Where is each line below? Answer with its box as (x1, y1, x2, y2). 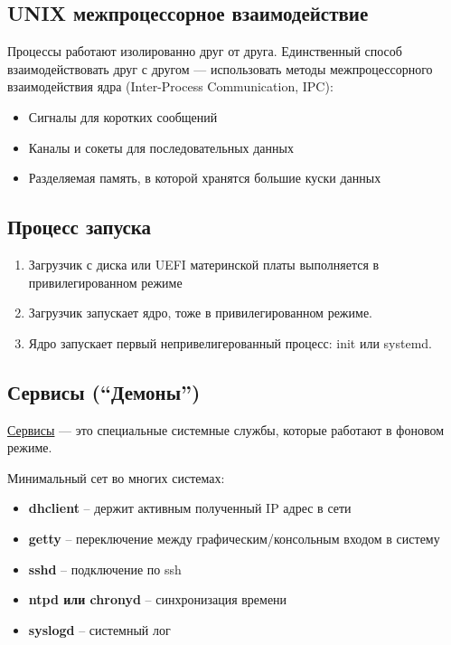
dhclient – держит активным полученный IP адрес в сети (28, 498, 352, 517)
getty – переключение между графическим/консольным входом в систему (28, 528, 440, 547)
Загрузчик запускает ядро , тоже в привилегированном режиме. (28, 303, 372, 322)
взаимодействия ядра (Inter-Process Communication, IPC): (7, 77, 334, 96)
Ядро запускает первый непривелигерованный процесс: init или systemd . (28, 333, 433, 352)
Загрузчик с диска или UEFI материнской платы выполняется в (28, 254, 380, 273)
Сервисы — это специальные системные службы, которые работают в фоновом (7, 420, 445, 439)
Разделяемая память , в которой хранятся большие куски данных (28, 168, 381, 187)
